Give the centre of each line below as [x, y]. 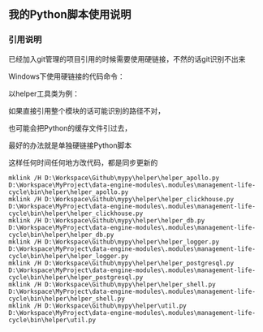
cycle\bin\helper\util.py [52, 320]
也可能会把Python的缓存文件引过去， [70, 127]
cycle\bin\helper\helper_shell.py [67, 299]
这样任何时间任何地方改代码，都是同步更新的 [83, 162]
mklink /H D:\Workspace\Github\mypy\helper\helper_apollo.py [114, 178]
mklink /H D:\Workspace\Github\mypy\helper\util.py [97, 306]
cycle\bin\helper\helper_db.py [61, 235]
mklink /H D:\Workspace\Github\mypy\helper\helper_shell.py [112, 284]
